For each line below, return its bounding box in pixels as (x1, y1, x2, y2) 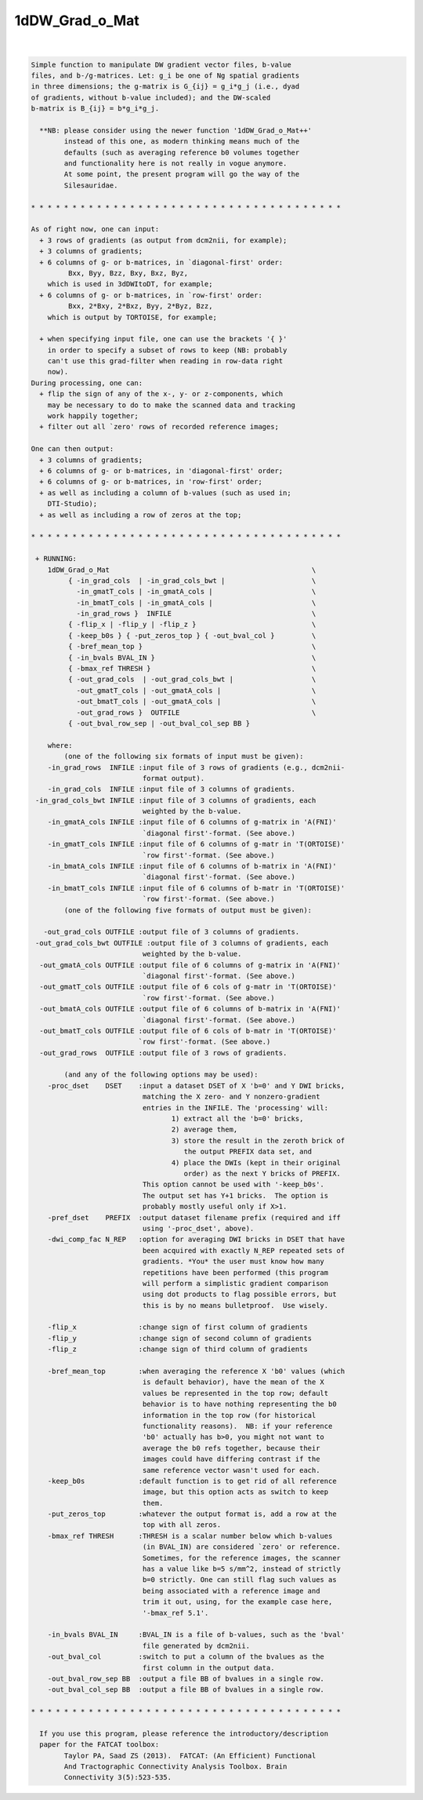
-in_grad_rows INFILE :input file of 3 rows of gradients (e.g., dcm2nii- (47, 763, 345, 772)
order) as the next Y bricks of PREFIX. (183, 1169, 341, 1178)
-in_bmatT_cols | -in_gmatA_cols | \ (76, 598, 316, 607)
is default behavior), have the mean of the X (142, 1378, 325, 1386)
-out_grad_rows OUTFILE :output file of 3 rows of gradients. (39, 1048, 287, 1057)
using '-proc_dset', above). (142, 1224, 255, 1233)
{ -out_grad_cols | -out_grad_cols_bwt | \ (67, 675, 316, 684)
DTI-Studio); (47, 499, 98, 508)
